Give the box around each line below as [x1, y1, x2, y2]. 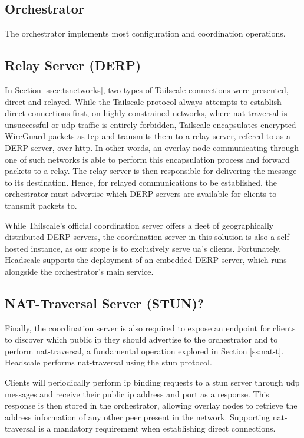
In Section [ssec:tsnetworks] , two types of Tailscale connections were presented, [5, 84, 289, 95]
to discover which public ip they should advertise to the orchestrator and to [5, 333, 278, 345]
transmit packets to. [5, 199, 77, 211]
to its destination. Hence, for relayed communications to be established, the [5, 176, 277, 188]
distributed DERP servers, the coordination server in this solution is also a [5, 230, 275, 243]
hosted [5, 242, 28, 254]
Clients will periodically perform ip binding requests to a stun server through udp [5, 376, 300, 388]
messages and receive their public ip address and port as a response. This [5, 387, 269, 400]
